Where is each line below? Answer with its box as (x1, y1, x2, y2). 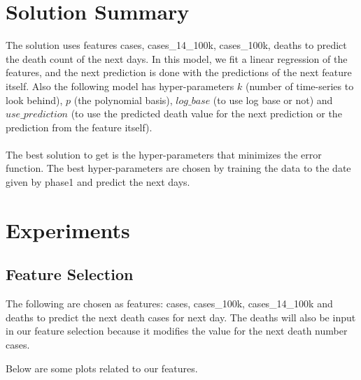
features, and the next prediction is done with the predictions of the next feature (6, 65, 352, 80)
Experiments (6, 215, 130, 244)
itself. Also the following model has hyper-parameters (6, 78, 234, 93)
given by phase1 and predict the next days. (6, 175, 190, 189)
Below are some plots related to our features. (6, 360, 198, 375)
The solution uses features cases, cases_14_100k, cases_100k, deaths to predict (6, 38, 347, 52)
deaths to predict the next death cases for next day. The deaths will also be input (6, 309, 356, 324)
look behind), (6, 92, 63, 107)
